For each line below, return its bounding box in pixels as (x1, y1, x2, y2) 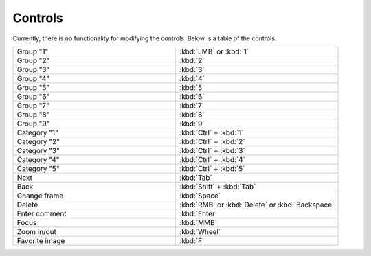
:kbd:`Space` (179, 191, 221, 200)
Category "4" (16, 154, 60, 164)
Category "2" (16, 137, 60, 146)
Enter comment (16, 209, 67, 218)
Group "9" (16, 119, 50, 128)
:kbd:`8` (179, 110, 205, 119)
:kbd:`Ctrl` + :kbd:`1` (179, 128, 244, 137)
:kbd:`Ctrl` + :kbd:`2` (179, 137, 245, 146)
